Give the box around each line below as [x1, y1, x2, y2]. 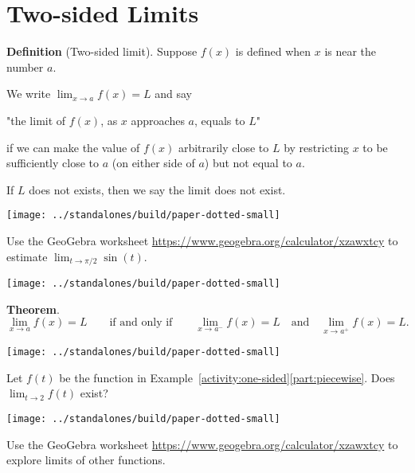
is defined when [235, 43, 311, 60]
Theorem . [6, 300, 60, 317]
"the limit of [6, 111, 66, 128]
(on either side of [112, 154, 195, 171]
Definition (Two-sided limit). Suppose [6, 43, 198, 60]
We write [6, 85, 51, 102]
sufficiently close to [6, 154, 100, 171]
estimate [6, 248, 48, 264]
